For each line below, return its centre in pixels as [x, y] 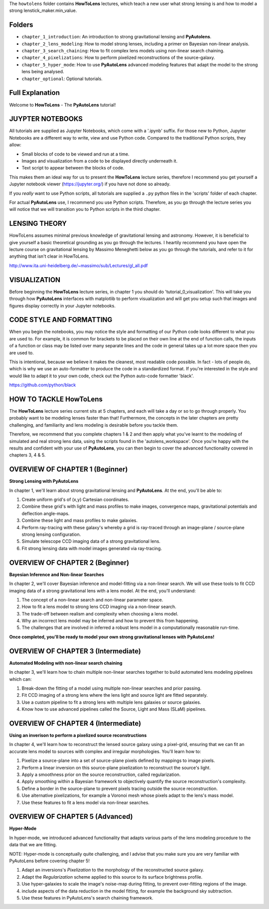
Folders [21, 25]
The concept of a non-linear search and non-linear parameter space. [92, 600]
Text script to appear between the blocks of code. [73, 168]
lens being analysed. [43, 72]
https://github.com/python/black [43, 385]
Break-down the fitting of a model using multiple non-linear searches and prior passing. [112, 688]
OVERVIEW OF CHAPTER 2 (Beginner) [69, 562]
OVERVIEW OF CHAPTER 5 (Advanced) [71, 817]
